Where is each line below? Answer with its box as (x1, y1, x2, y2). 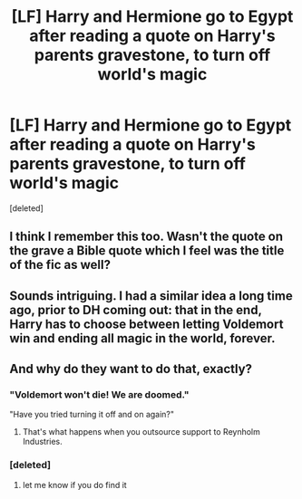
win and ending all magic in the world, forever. (9, 331, 276, 346)
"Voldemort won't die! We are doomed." (9, 389, 190, 401)
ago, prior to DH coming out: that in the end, (9, 302, 262, 318)
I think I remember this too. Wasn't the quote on (9, 229, 284, 245)
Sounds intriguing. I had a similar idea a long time (9, 288, 293, 303)
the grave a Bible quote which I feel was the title (9, 243, 285, 259)
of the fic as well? (9, 257, 112, 273)
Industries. (22, 437, 63, 447)
